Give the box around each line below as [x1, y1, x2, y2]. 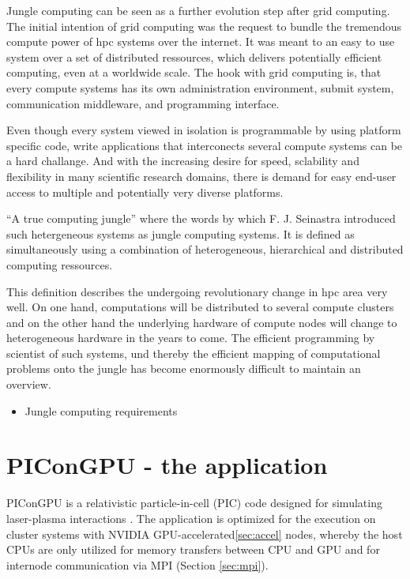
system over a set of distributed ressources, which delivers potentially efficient [6, 48, 382, 65]
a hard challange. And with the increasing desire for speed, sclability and [6, 152, 359, 169]
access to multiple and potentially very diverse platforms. [6, 183, 284, 200]
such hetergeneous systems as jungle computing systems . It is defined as [6, 225, 355, 242]
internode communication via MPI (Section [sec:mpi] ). [6, 556, 269, 573]
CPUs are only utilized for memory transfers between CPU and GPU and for [6, 541, 380, 558]
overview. [6, 376, 51, 393]
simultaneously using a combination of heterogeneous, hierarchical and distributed [6, 241, 404, 258]
